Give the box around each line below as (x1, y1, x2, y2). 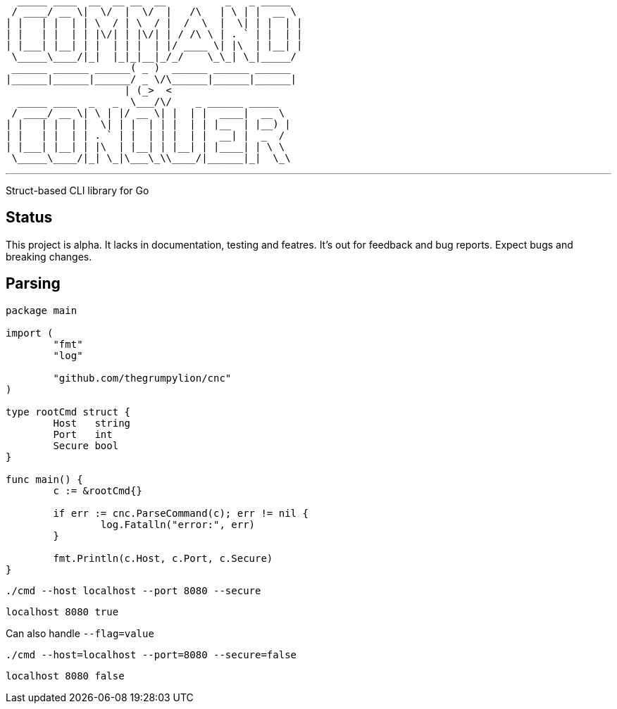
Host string (53, 417, 131, 429)
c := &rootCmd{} (53, 484, 142, 496)
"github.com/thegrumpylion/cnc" (53, 372, 232, 384)
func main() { (6, 473, 83, 485)
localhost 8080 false (6, 670, 125, 682)
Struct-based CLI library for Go (6, 184, 149, 196)
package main (6, 304, 77, 316)
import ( (6, 327, 54, 339)
